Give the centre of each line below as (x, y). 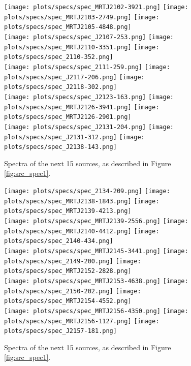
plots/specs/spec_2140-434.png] (59, 241)
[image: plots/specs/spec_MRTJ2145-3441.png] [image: (96, 251)
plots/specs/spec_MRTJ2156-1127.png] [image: (82, 321)
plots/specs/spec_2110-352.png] (59, 57)
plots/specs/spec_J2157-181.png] (60, 331)
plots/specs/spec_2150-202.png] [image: (73, 291)
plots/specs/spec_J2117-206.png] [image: (74, 77)
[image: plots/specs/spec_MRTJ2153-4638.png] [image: (96, 281)
